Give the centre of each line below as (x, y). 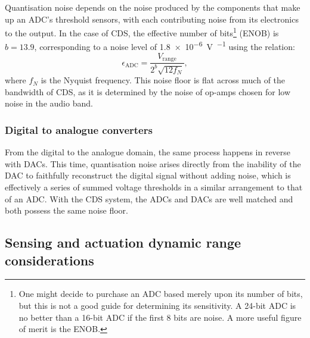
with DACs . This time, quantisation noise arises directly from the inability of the (153, 163)
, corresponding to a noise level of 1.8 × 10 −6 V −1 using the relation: (165, 46)
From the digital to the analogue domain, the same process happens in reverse (148, 152)
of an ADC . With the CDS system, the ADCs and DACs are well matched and (149, 198)
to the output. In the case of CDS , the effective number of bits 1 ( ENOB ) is (142, 32)
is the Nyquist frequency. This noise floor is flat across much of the (163, 80)
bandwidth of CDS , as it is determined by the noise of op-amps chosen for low (148, 91)
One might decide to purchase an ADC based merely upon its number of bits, (161, 294)
